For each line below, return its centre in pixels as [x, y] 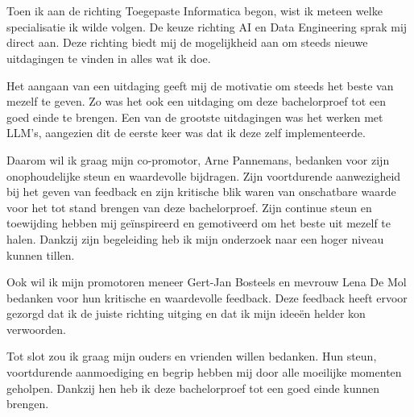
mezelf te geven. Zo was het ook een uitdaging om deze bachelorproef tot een [197, 101]
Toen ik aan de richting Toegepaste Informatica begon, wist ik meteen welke [195, 11]
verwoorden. [36, 329]
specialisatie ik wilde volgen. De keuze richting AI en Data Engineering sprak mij [207, 26]
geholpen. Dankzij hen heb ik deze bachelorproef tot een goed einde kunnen [193, 388]
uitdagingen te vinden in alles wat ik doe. [109, 58]
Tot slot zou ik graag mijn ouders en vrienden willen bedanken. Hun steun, [192, 356]
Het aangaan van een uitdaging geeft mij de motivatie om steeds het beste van [200, 85]
